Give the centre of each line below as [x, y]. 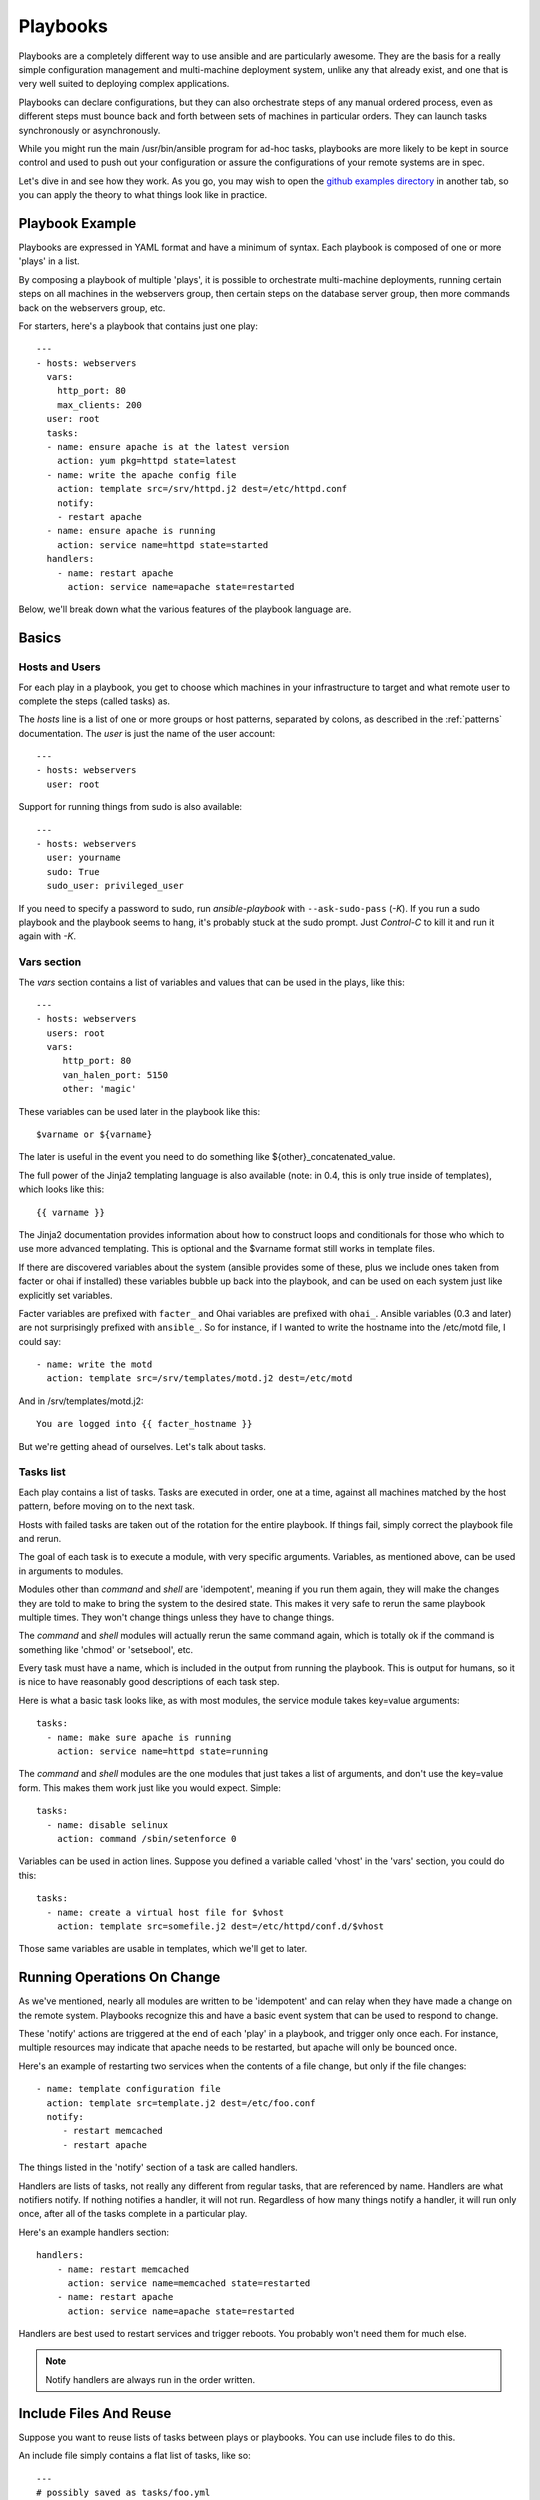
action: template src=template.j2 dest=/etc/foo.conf [181, 2103]
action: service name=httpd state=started [162, 544]
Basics [40, 638]
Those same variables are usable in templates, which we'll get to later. [163, 1949]
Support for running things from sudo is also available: [130, 807]
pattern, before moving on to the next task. [106, 1506]
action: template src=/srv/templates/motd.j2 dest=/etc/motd [199, 1378]
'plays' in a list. [49, 261]
